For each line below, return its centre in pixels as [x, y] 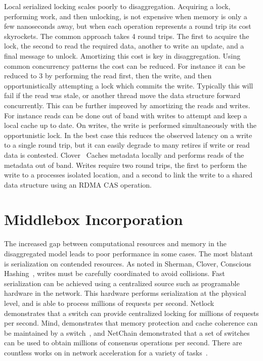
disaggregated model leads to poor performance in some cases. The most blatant [129, 253]
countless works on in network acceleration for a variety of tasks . [106, 352]
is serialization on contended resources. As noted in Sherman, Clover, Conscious [128, 263]
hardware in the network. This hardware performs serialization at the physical [125, 293]
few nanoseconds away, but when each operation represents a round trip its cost [128, 26]
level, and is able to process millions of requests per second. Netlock [109, 303]
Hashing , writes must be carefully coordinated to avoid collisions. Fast [115, 273]
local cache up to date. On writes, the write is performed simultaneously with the [130, 125]
